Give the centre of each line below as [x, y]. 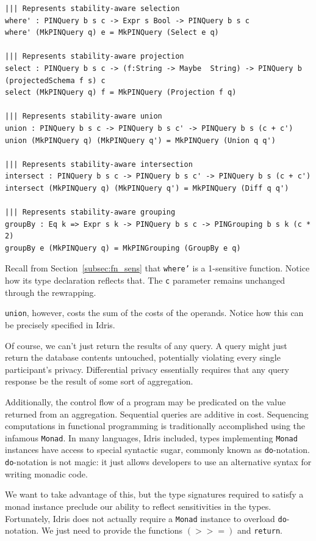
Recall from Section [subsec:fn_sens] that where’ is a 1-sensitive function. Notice [157, 268]
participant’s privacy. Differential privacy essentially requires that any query [147, 369]
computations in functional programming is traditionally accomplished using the [155, 426]
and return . [260, 530]
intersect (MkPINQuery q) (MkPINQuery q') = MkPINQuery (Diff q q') [147, 188]
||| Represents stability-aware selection [92, 9]
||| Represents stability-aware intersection [99, 164]
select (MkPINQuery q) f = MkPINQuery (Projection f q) [121, 93]
